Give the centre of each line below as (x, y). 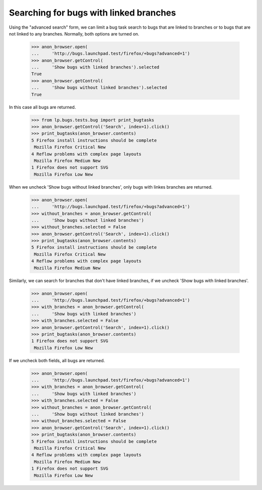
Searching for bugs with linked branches (92, 13)
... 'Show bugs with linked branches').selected (95, 67)
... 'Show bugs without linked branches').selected (99, 88)
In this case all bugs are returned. (42, 107)
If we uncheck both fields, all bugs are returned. (57, 360)
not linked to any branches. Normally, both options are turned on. (74, 34)
